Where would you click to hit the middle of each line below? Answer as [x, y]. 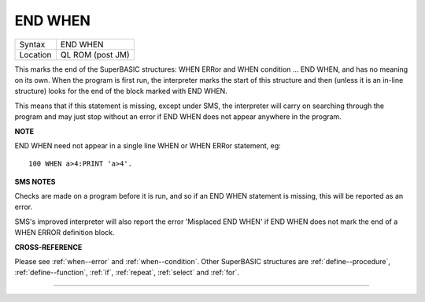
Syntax [32, 44]
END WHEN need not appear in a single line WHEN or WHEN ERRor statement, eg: [148, 145]
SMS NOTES [35, 181]
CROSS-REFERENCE [48, 247]
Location [35, 54]
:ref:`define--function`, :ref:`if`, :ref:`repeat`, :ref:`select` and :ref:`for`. [127, 273]
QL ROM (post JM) [95, 54]
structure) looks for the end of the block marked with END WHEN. [121, 91]
